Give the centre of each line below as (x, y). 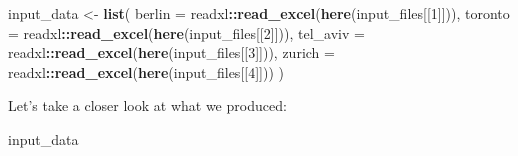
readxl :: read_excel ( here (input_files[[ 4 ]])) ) (146, 71)
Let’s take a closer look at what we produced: (147, 105)
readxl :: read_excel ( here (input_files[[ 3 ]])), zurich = (171, 52)
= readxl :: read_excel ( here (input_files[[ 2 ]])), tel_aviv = (186, 32)
